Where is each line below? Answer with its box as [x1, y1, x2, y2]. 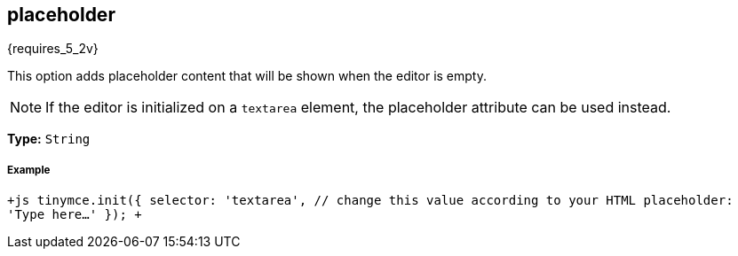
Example [7, 163, 51, 176]
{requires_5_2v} [7, 41, 99, 57]
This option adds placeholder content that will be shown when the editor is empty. [7, 68, 487, 84]
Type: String [7, 131, 91, 147]
